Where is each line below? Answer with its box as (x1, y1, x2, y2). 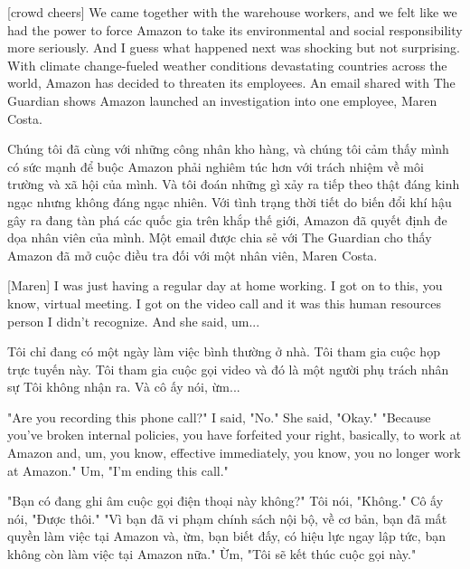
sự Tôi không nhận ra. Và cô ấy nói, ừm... (7, 377, 240, 396)
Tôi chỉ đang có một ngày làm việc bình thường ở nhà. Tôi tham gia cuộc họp (7, 342, 440, 361)
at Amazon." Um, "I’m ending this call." (7, 460, 229, 479)
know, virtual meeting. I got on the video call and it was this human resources (7, 293, 441, 312)
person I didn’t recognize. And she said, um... (7, 311, 260, 330)
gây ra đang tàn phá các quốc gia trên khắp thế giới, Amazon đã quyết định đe (7, 210, 447, 229)
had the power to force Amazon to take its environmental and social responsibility (7, 20, 463, 39)
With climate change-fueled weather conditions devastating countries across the (7, 55, 447, 74)
